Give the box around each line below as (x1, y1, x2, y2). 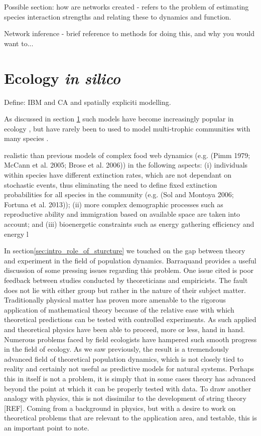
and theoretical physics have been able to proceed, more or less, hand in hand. (4, 324, 245, 334)
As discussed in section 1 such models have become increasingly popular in (4, 113, 234, 124)
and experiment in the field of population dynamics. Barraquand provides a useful (4, 255, 256, 265)
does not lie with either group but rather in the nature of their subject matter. (4, 284, 246, 295)
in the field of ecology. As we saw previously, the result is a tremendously (4, 344, 229, 354)
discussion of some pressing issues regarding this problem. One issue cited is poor (4, 265, 253, 275)
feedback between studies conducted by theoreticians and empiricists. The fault (4, 275, 248, 285)
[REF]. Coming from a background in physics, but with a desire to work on (4, 402, 236, 413)
